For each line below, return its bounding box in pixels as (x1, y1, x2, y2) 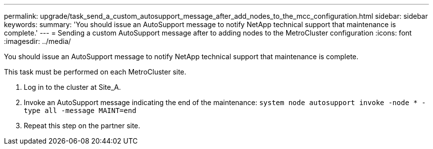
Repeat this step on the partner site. (24, 121, 140, 130)
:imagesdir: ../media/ (4, 37, 71, 45)
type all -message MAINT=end (24, 107, 136, 114)
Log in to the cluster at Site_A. (24, 83, 121, 91)
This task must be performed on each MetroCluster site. (4, 68, 186, 76)
